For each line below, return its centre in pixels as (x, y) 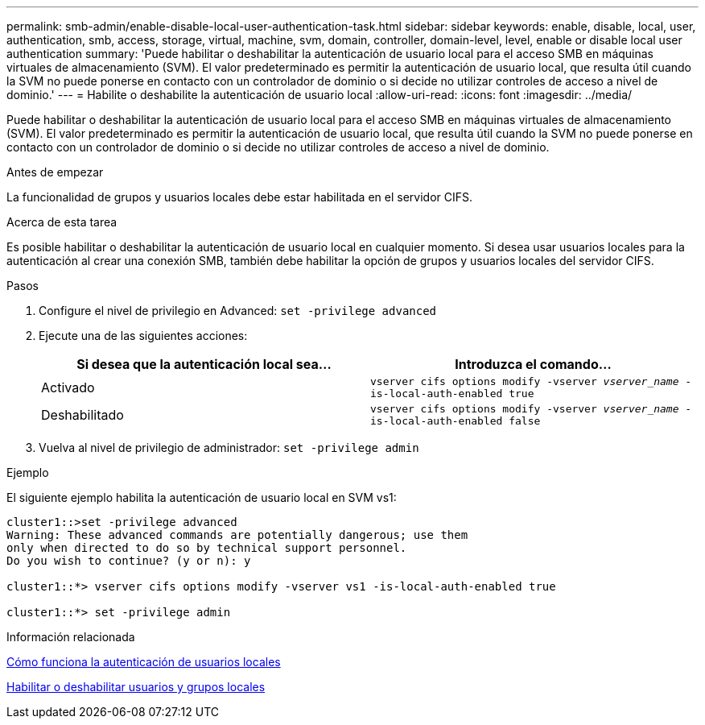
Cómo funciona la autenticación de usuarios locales (144, 662)
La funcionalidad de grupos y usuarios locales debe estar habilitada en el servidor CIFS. (240, 197)
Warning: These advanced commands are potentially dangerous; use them (237, 535)
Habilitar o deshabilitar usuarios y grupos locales (136, 687)
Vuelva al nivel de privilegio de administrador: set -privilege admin (229, 447)
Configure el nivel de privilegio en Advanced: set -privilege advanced (238, 311)
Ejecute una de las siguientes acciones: (143, 336)
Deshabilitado (82, 415)
